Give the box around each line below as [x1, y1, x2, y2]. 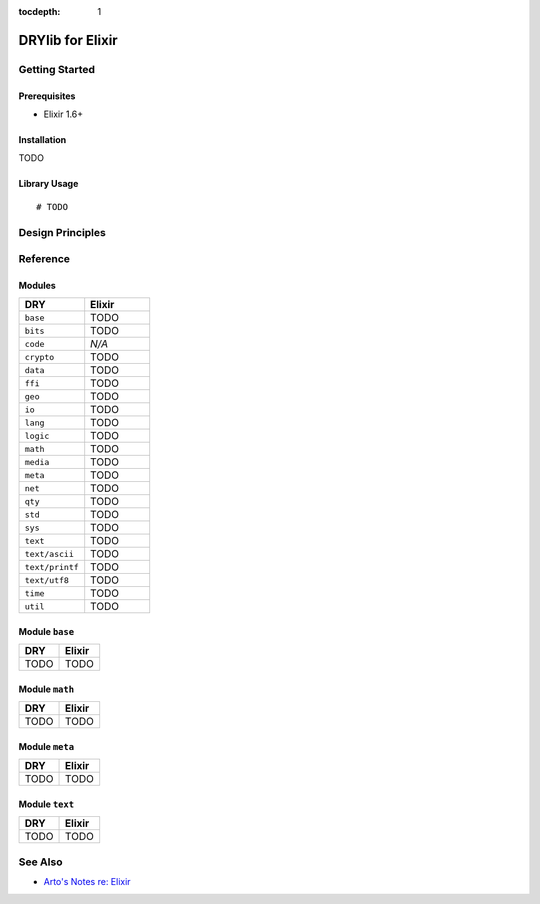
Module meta [18, 740, 75, 752]
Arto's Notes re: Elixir [43, 876, 131, 888]
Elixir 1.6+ [43, 108, 84, 120]
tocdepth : [18, 6, 61, 17]
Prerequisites [18, 90, 76, 102]
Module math [18, 683, 75, 695]
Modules [18, 279, 57, 291]
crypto [24, 351, 55, 362]
